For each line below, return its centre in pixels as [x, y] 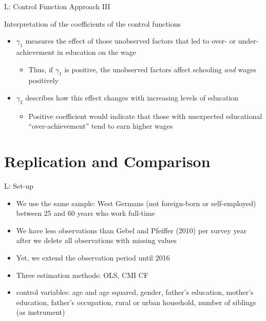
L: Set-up [19, 186]
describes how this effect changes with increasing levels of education [132, 97]
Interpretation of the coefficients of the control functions [93, 23]
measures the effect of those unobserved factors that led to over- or [131, 41]
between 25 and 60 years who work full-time [85, 213]
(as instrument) [41, 312]
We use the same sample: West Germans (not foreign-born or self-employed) [136, 203]
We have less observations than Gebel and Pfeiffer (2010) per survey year [131, 230]
